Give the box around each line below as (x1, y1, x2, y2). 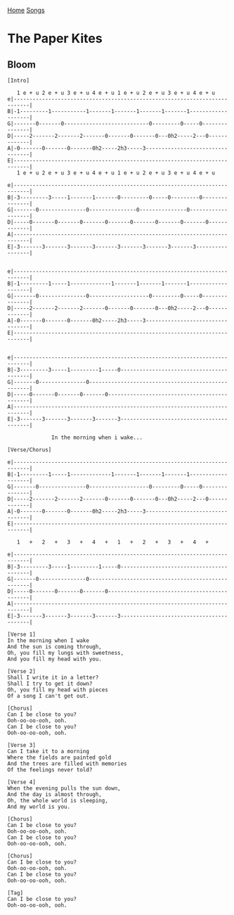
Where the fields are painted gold (7, 754, 112, 761)
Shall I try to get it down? (7, 680, 93, 687)
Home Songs (7, 6, 45, 14)
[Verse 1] (7, 631, 37, 638)
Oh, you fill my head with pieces (7, 686, 109, 693)
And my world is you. (7, 803, 71, 810)
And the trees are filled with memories (7, 760, 128, 767)
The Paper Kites (7, 31, 103, 46)
